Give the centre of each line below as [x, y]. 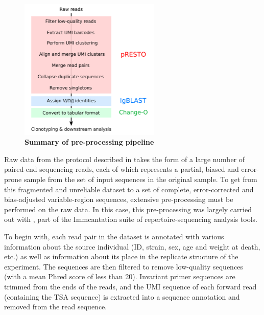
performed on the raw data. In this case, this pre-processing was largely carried [128, 209]
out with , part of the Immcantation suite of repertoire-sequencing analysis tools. [131, 219]
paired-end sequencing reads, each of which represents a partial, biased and [122, 169]
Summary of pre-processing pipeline [89, 142]
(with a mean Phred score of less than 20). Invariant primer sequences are [120, 276]
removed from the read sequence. [56, 307]
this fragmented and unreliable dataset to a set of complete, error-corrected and [129, 189]
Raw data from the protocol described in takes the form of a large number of [125, 159]
